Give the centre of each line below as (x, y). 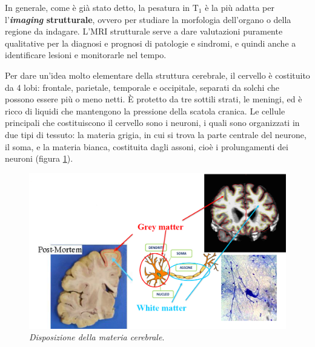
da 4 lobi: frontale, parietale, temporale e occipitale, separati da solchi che (142, 87)
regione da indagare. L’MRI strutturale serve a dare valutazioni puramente (144, 31)
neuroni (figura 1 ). (39, 158)
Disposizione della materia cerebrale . (97, 337)
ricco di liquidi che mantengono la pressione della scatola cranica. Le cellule (145, 111)
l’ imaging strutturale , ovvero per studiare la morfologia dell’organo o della (148, 19)
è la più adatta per (240, 7)
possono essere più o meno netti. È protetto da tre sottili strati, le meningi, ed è (154, 99)
